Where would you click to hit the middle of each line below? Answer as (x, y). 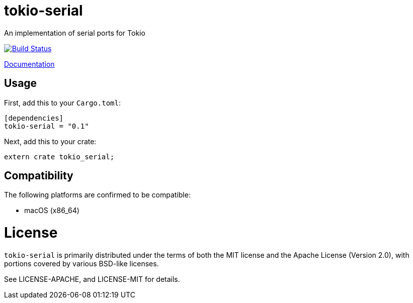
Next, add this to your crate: (50, 141)
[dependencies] (34, 118)
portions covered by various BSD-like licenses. (81, 263)
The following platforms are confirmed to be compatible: (97, 195)
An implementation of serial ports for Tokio (75, 33)
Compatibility (39, 176)
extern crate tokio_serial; (59, 157)
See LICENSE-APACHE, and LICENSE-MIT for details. (92, 279)
